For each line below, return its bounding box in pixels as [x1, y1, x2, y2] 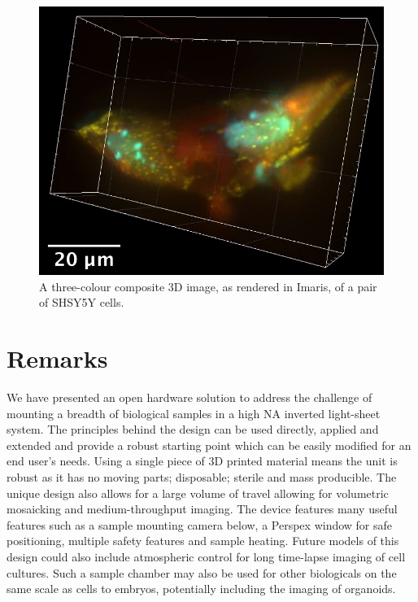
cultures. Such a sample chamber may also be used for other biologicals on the [7, 564, 397, 581]
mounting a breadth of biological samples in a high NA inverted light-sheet [7, 404, 381, 421]
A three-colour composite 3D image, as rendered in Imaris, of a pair [39, 277, 377, 294]
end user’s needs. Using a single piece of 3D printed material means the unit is [7, 452, 398, 469]
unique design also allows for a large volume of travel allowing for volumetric [7, 484, 389, 501]
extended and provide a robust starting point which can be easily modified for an [7, 436, 411, 453]
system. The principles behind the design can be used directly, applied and [7, 421, 379, 438]
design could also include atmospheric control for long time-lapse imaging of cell [7, 547, 406, 565]
